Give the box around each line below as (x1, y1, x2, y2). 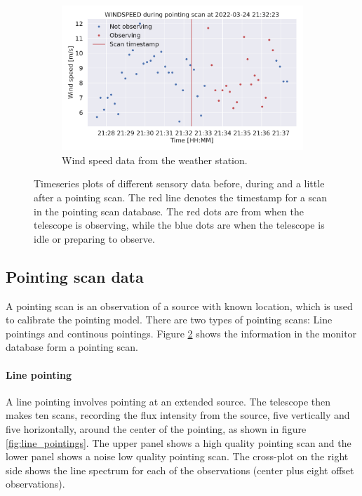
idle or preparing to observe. (34, 231, 155, 246)
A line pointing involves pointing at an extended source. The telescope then (6, 394, 331, 408)
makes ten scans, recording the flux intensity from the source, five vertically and (6, 408, 350, 422)
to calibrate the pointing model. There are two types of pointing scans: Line (6, 312, 333, 327)
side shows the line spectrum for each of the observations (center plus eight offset (6, 462, 354, 477)
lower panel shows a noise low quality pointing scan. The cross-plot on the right (6, 449, 349, 464)
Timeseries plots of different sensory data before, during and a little (34, 176, 325, 191)
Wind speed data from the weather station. (62, 152, 248, 167)
